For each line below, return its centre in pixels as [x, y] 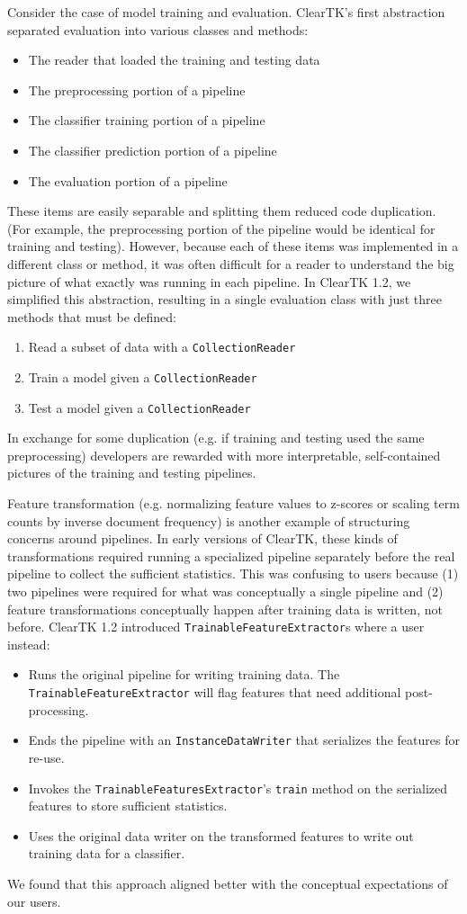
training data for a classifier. [107, 853]
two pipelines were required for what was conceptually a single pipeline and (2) [225, 591]
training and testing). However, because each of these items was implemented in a [233, 246]
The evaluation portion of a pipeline [128, 180]
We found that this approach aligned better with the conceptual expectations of [228, 883]
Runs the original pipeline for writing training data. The [184, 674]
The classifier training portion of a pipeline [147, 120]
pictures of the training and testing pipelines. [132, 473]
